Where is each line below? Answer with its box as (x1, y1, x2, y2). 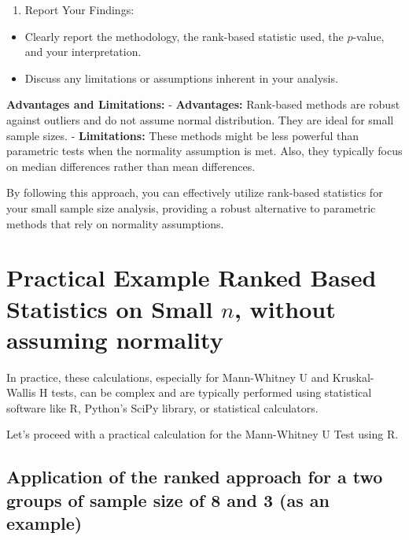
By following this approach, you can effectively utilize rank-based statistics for (6, 184, 383, 201)
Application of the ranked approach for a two (6, 464, 383, 489)
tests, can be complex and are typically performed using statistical (51, 384, 372, 401)
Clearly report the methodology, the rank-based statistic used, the (24, 28, 344, 44)
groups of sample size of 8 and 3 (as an (6, 487, 330, 512)
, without (234, 292, 336, 324)
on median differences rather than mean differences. (6, 157, 256, 174)
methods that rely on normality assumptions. (6, 215, 224, 231)
